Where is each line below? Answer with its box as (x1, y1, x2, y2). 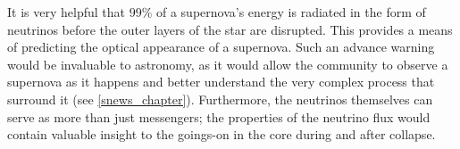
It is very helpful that (7, 3, 125, 21)
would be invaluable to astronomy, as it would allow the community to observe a (7, 54, 448, 73)
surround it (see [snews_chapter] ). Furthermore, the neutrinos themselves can (7, 89, 433, 108)
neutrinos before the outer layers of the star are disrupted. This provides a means (7, 20, 453, 38)
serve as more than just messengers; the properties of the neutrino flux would (7, 107, 431, 126)
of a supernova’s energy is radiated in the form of (155, 3, 426, 21)
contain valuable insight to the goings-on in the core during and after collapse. (7, 125, 436, 144)
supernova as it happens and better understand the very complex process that (7, 72, 435, 91)
